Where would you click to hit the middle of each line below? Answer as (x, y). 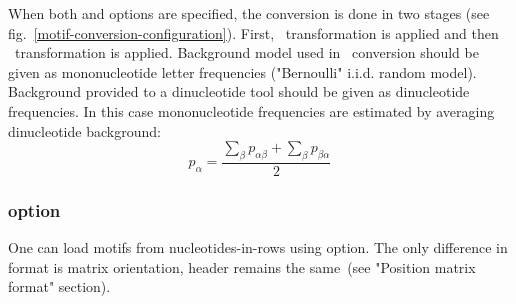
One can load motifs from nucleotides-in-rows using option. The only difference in (258, 247)
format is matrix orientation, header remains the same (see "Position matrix (242, 266)
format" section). (59, 286)
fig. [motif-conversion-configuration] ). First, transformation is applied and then (253, 32)
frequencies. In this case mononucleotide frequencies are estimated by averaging (251, 110)
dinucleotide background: (84, 130)
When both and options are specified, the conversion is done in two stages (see (249, 13)
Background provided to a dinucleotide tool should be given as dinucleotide (239, 91)
